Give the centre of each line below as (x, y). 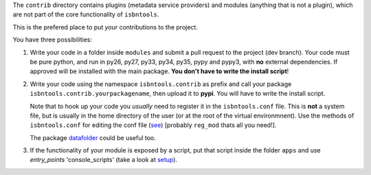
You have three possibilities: (53, 40)
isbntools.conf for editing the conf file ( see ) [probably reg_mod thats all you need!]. (153, 125)
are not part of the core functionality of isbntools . (86, 14)
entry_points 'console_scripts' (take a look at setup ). (104, 160)
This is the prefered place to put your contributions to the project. (105, 27)
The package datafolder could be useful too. (93, 137)
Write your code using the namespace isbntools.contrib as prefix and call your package (161, 84)
